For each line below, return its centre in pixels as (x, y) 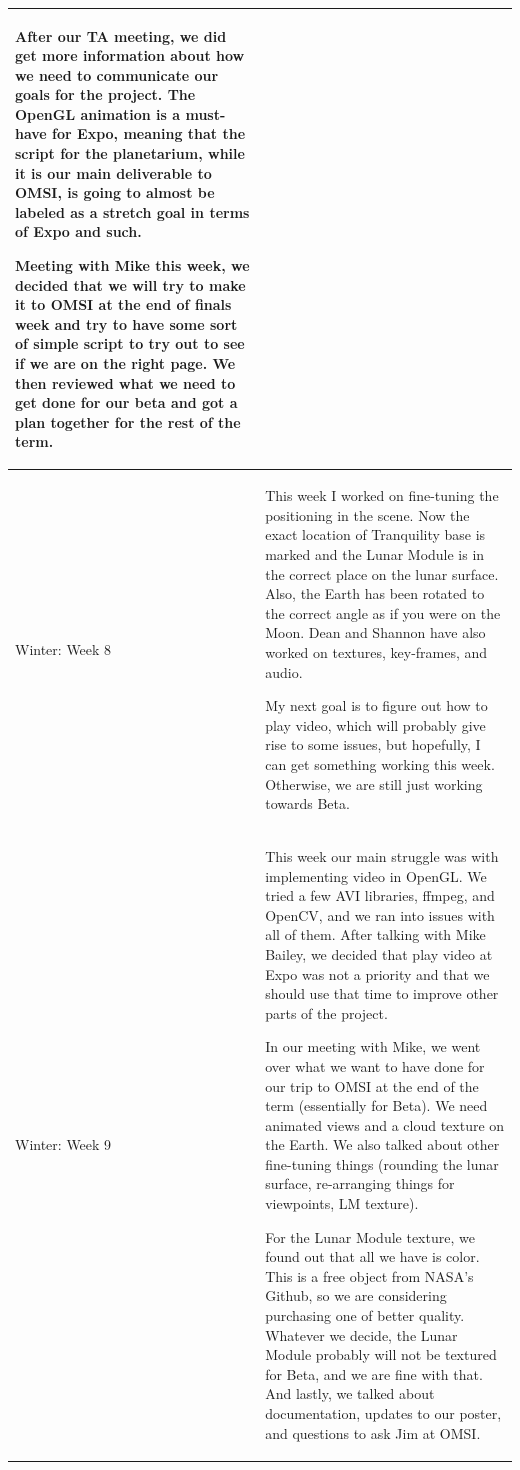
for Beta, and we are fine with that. (374, 1373)
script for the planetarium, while (130, 153)
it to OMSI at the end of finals (123, 304)
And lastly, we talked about (350, 1393)
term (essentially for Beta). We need (376, 1105)
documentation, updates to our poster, (383, 1413)
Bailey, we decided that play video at (379, 953)
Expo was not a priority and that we (377, 973)
